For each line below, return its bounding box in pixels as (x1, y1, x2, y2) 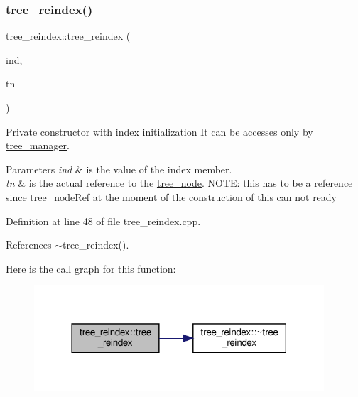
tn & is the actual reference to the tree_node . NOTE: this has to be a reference (6, 175, 353, 190)
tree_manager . (6, 138, 70, 153)
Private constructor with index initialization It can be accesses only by (6, 124, 313, 138)
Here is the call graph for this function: (6, 261, 176, 276)
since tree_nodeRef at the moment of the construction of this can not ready (6, 189, 337, 204)
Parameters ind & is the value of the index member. (6, 161, 232, 176)
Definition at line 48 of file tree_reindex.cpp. (6, 213, 201, 228)
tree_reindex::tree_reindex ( (6, 28, 131, 43)
